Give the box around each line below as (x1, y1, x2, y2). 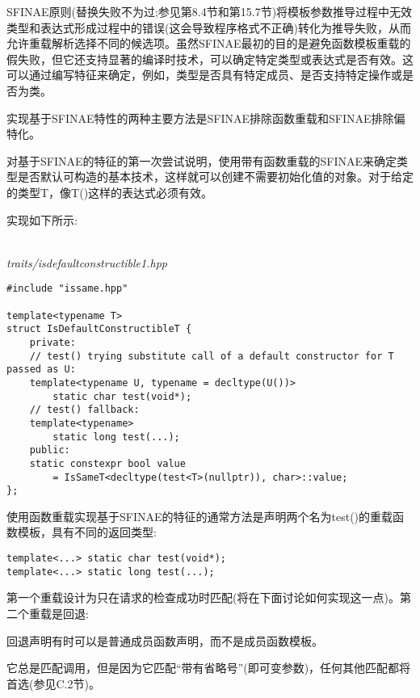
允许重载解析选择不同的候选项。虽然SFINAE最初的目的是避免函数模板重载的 (6, 35, 411, 52)
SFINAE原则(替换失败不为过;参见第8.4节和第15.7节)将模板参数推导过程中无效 (6, 3, 413, 19)
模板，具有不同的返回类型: (17, 523, 157, 540)
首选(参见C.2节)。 (6, 675, 100, 692)
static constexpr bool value (29, 457, 186, 469)
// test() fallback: (29, 404, 140, 416)
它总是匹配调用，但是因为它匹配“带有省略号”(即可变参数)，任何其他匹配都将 (6, 659, 411, 676)
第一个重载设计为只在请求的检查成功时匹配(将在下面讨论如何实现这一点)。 (6, 589, 400, 606)
